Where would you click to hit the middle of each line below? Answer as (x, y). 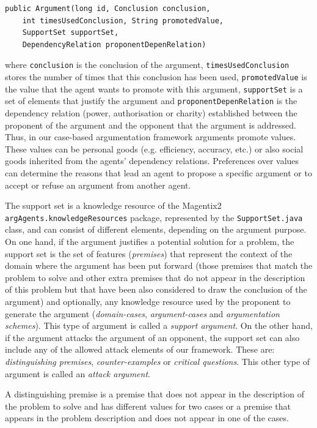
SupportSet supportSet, (71, 33)
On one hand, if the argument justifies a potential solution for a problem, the (150, 241)
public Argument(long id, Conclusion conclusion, (108, 9)
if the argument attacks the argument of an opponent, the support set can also (152, 337)
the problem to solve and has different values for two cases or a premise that (148, 406)
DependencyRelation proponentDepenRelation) (114, 44)
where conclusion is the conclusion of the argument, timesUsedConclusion (147, 65)
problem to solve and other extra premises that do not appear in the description (155, 277)
